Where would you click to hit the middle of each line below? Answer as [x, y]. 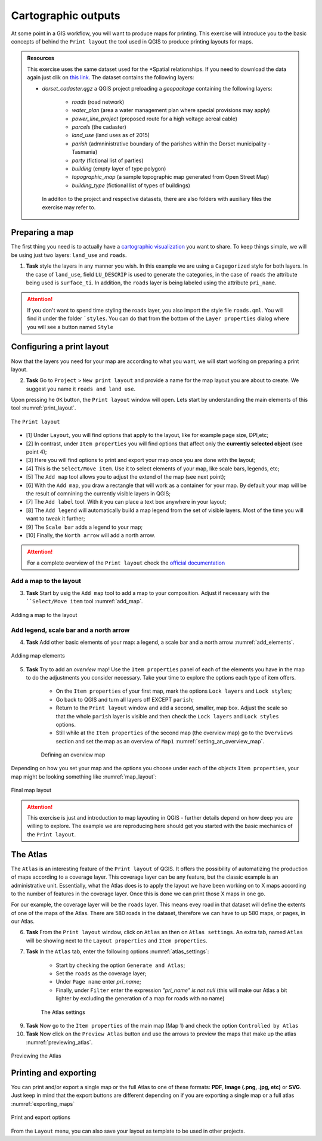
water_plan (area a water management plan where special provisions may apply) [171, 110]
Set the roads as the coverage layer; [101, 973]
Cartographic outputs [66, 15]
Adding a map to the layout [44, 615]
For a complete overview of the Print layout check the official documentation [126, 563]
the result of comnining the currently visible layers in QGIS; [98, 493]
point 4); [36, 452]
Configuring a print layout [60, 347]
